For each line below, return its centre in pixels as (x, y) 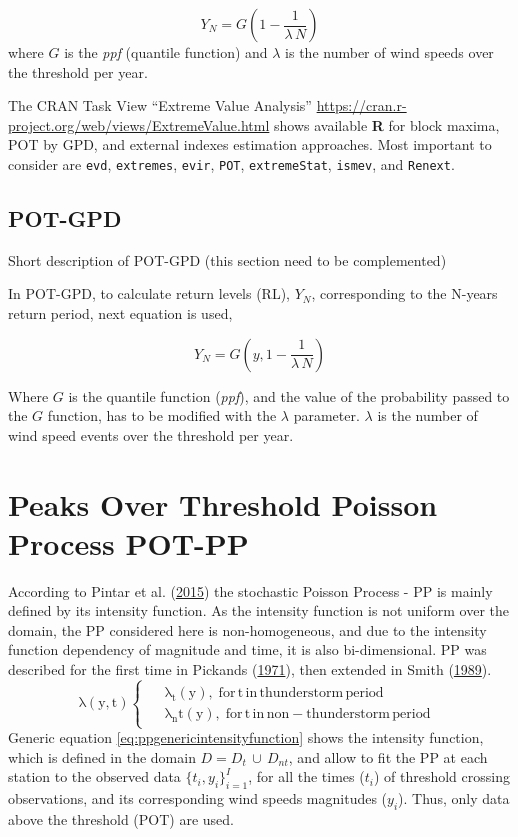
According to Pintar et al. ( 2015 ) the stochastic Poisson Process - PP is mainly (250, 590)
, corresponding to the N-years (404, 293)
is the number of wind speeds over (389, 52)
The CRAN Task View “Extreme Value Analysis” (160, 105)
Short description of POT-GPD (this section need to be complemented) (227, 259)
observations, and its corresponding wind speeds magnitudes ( (198, 798)
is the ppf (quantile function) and (166, 52)
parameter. (326, 415)
